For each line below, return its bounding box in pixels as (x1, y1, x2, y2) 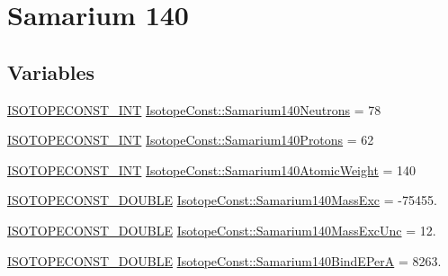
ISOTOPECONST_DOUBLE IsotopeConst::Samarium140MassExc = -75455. (7, 191, 437, 209)
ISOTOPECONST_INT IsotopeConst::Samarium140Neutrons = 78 (7, 100, 381, 119)
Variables (7, 58, 95, 85)
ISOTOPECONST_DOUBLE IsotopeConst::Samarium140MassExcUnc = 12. (7, 220, 436, 239)
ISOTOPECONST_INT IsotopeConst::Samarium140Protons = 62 (7, 130, 374, 149)
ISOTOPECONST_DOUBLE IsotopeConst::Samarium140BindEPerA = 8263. (7, 251, 442, 270)
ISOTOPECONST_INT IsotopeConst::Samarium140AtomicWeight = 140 (7, 160, 417, 179)
